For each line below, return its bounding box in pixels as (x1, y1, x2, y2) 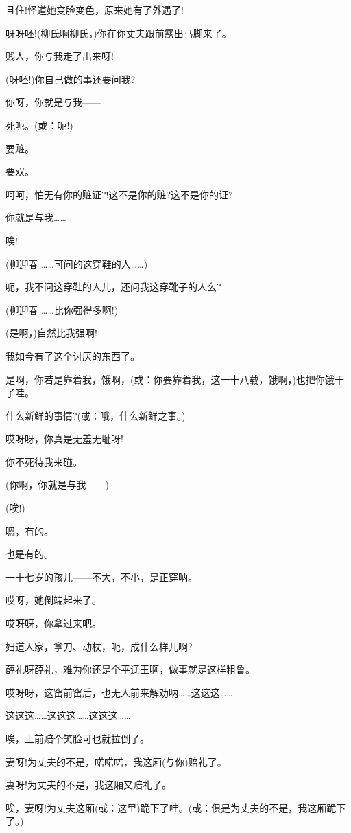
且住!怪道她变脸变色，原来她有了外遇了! (5, 3, 184, 16)
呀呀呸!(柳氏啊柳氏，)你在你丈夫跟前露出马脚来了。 (5, 25, 232, 40)
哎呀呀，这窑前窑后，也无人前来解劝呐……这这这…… (5, 685, 233, 699)
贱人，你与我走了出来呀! (5, 49, 114, 63)
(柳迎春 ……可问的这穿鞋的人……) (5, 256, 148, 271)
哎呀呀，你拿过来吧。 (5, 616, 101, 630)
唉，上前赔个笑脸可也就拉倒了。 (5, 731, 149, 745)
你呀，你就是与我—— (5, 95, 101, 109)
